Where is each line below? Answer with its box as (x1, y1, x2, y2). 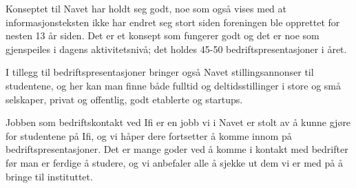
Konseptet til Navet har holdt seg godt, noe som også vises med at (6, 1, 287, 15)
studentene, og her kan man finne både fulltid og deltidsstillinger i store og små (6, 78, 342, 92)
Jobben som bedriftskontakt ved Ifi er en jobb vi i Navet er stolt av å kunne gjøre (6, 115, 351, 129)
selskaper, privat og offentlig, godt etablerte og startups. (6, 92, 243, 106)
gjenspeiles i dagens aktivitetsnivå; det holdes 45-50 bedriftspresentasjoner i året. (6, 41, 347, 56)
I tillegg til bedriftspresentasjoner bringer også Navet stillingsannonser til (6, 65, 314, 79)
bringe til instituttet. (6, 169, 93, 183)
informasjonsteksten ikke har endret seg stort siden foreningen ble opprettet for (6, 14, 340, 29)
